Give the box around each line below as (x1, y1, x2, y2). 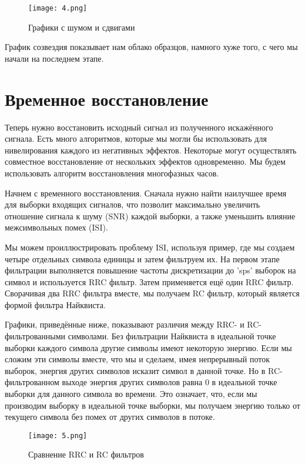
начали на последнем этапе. (5, 52, 104, 64)
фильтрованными (5, 330, 66, 342)
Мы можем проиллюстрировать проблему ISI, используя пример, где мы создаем (5, 241, 295, 253)
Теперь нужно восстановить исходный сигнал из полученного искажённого (5, 121, 273, 133)
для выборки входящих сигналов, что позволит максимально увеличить (5, 198, 260, 211)
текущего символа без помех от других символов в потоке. (5, 410, 215, 423)
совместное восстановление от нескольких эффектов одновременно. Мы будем (5, 155, 286, 168)
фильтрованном (5, 376, 59, 388)
